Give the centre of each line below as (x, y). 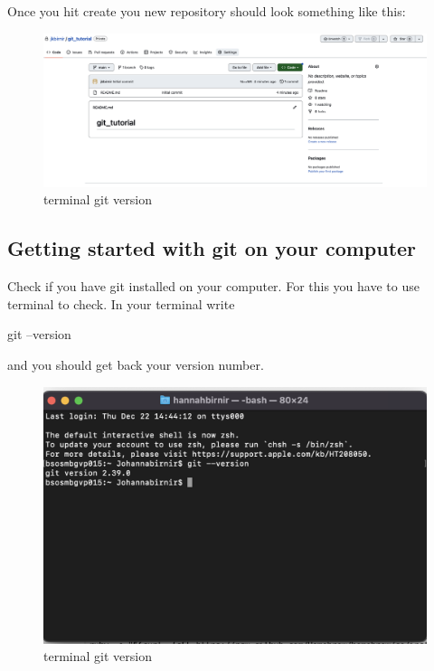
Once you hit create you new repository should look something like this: (207, 11)
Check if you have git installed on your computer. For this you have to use (213, 286)
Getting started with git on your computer (212, 248)
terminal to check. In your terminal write (121, 303)
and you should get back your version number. (136, 364)
